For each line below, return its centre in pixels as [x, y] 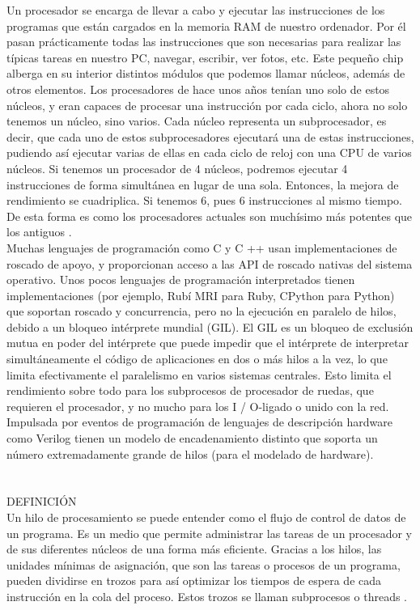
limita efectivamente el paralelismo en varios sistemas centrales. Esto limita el [199, 374]
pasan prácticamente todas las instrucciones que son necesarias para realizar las [204, 42]
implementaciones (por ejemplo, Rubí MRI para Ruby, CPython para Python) [201, 295]
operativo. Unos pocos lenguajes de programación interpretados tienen [181, 280]
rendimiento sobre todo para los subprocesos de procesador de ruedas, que [190, 390]
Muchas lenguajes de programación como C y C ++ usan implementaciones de [202, 247]
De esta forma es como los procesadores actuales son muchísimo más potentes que [210, 216]
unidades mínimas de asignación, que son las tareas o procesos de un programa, [204, 564]
